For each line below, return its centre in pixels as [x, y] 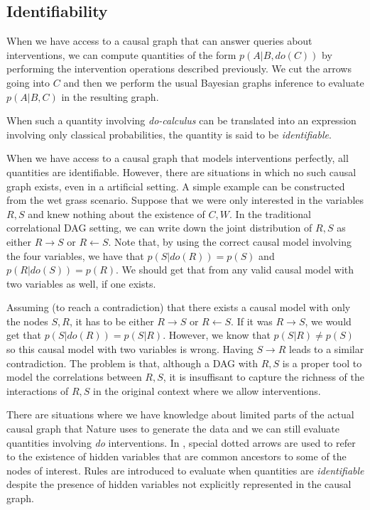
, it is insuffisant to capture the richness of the [263, 377]
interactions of [38, 390]
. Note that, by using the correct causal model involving [230, 241]
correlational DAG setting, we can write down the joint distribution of [159, 228]
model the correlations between [74, 377]
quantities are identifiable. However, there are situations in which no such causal [181, 172]
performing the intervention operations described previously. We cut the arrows [179, 69]
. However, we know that [217, 335]
